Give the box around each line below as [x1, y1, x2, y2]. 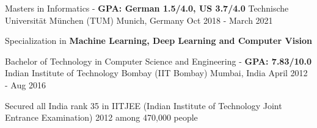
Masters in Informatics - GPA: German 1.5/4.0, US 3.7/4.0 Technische [5, 2, 289, 14]
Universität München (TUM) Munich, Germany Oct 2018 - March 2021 [5, 13, 273, 26]
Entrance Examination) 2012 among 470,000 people [5, 111, 198, 124]
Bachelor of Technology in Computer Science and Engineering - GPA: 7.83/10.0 [5, 54, 312, 67]
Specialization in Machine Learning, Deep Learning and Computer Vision [5, 34, 312, 47]
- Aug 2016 [5, 78, 46, 91]
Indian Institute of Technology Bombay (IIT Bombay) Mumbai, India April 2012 [5, 66, 308, 79]
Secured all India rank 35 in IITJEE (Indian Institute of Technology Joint [5, 99, 282, 112]
